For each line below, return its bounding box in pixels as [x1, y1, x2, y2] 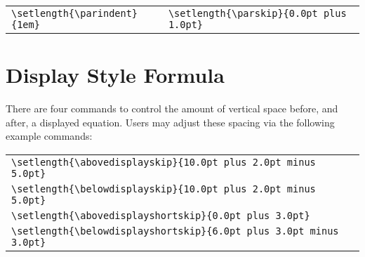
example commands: [6, 128, 93, 143]
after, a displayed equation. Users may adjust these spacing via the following [6, 114, 335, 129]
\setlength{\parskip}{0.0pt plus [168, 8, 347, 19]
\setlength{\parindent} [11, 8, 138, 19]
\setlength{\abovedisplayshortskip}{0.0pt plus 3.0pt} [11, 209, 310, 221]
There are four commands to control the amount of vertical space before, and [6, 101, 338, 116]
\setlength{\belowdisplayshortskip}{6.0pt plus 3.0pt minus [11, 225, 339, 237]
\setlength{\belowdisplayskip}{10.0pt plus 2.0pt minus [11, 183, 316, 195]
